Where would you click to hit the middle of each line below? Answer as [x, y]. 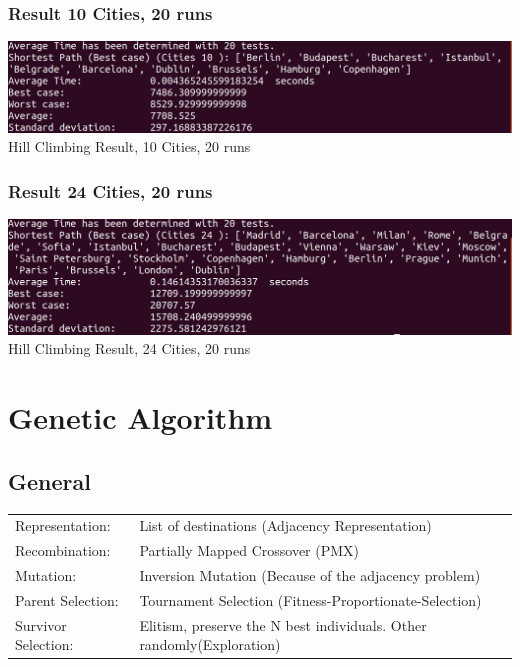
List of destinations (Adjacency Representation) [285, 525]
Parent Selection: [67, 599]
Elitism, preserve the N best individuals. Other [283, 624]
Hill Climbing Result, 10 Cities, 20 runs [129, 146]
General [49, 480]
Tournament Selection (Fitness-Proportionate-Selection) [310, 599]
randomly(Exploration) [210, 644]
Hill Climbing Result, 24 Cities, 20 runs [129, 348]
